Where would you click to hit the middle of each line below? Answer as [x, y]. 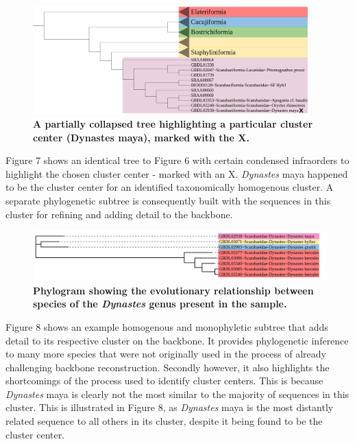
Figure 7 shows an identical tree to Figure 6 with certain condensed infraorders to [177, 160]
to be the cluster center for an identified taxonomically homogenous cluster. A [170, 187]
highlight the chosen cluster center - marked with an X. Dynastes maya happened [177, 173]
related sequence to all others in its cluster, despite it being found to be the [164, 421]
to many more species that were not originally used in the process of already [166, 354]
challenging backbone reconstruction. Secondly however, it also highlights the [168, 367]
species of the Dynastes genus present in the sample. [160, 304]
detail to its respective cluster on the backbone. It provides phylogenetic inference [177, 340]
